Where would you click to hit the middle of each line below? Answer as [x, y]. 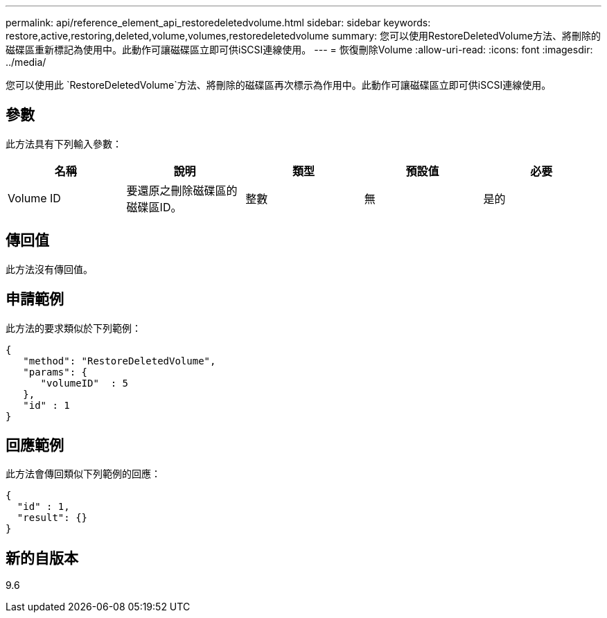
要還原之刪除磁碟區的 [182, 190]
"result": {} [52, 518]
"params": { [55, 372]
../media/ [26, 62]
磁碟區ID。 [154, 207]
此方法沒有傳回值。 [49, 269]
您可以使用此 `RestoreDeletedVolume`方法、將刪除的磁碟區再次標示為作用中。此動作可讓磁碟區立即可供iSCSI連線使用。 [279, 85]
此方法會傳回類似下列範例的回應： [83, 474]
